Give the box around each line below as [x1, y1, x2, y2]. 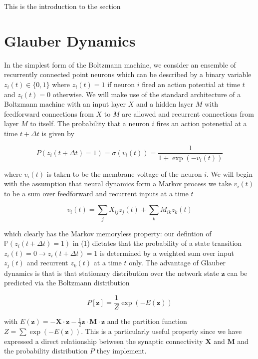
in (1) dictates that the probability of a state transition [72, 238, 242, 248]
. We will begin [207, 168, 253, 179]
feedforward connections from [4, 108, 94, 119]
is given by [41, 128, 74, 138]
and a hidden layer [136, 99, 194, 109]
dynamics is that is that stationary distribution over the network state [4, 267, 219, 278]
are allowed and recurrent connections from [122, 108, 254, 119]
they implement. [96, 345, 147, 356]
